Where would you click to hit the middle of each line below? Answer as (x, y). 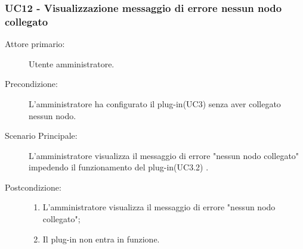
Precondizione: (31, 84)
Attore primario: (35, 44)
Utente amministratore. (72, 63)
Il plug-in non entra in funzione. (101, 239)
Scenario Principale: (41, 136)
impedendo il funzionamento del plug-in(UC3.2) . (119, 167)
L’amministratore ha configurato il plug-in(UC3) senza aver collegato (155, 103)
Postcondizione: (33, 187)
